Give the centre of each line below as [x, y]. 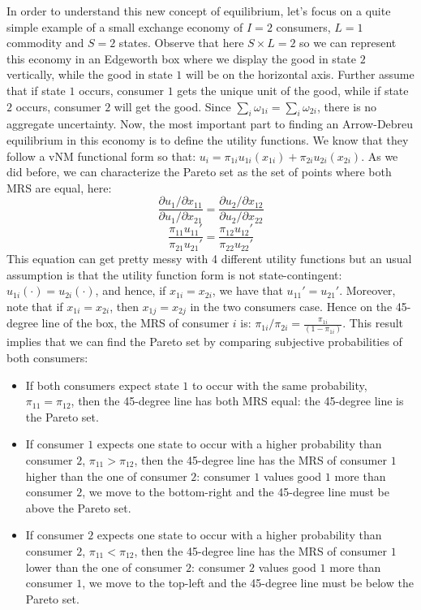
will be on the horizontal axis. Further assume [300, 74]
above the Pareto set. [78, 507]
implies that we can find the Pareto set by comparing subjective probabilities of [204, 342]
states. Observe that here [181, 43]
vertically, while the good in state [90, 74]
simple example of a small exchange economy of [125, 26]
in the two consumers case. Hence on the [291, 306]
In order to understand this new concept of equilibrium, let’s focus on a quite [199, 11]
